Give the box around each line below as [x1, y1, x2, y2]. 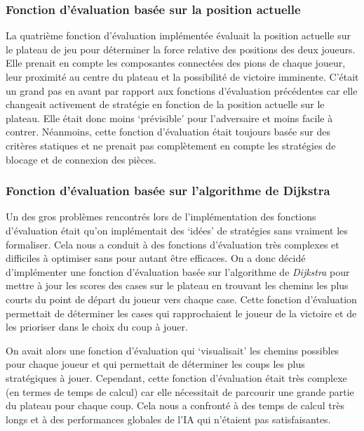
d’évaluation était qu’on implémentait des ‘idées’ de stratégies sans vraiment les [6, 223, 348, 237]
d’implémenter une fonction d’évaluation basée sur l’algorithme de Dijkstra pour [6, 264, 350, 279]
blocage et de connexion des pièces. [6, 152, 156, 166]
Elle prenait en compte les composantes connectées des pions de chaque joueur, [6, 55, 346, 70]
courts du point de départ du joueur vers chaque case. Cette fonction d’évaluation [6, 291, 357, 306]
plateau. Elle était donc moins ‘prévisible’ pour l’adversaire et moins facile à [6, 110, 333, 125]
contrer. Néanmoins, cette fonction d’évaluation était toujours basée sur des [6, 124, 330, 139]
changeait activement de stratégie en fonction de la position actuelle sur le [6, 97, 325, 112]
